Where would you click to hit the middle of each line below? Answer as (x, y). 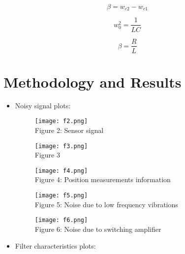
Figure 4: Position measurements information (103, 179)
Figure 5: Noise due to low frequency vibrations (106, 204)
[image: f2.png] (61, 121)
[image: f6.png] (61, 220)
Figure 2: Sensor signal (69, 130)
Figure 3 (47, 155)
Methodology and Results (92, 81)
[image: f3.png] (61, 146)
